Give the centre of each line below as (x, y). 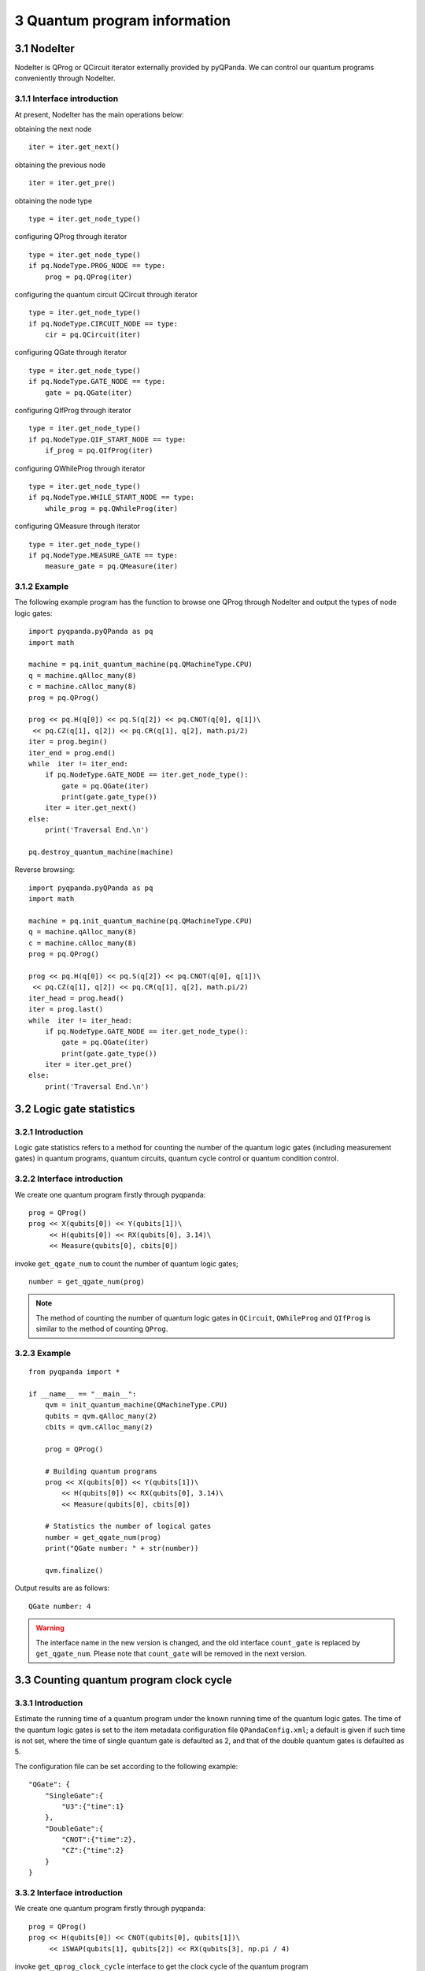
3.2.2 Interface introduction (69, 1179)
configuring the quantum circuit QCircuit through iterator (106, 294)
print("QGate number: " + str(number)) (122, 1548)
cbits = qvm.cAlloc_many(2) (99, 1427)
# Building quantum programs (101, 1471)
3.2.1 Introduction (49, 1131)
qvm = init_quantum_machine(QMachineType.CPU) (136, 1405)
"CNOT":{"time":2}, (99, 1840)
